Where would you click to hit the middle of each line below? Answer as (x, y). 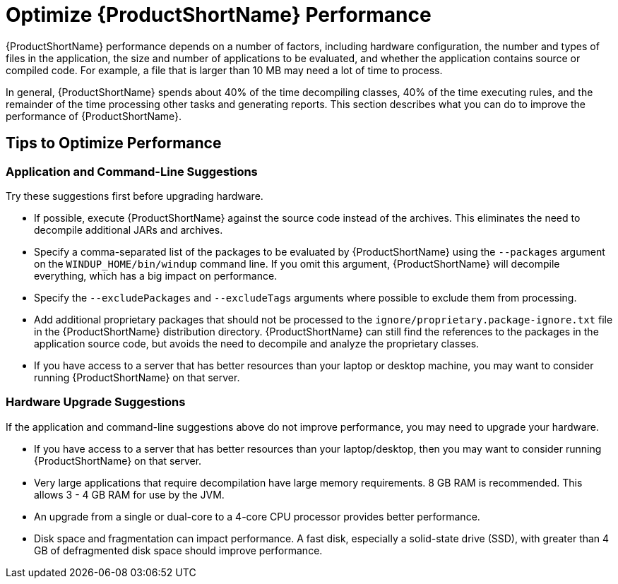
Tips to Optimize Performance (114, 143)
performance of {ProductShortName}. (94, 116)
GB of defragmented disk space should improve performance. (178, 550)
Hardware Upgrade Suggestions (96, 402)
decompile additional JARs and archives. (129, 230)
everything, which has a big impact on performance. (156, 275)
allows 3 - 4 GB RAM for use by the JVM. (129, 494)
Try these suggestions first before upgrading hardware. (135, 196)
